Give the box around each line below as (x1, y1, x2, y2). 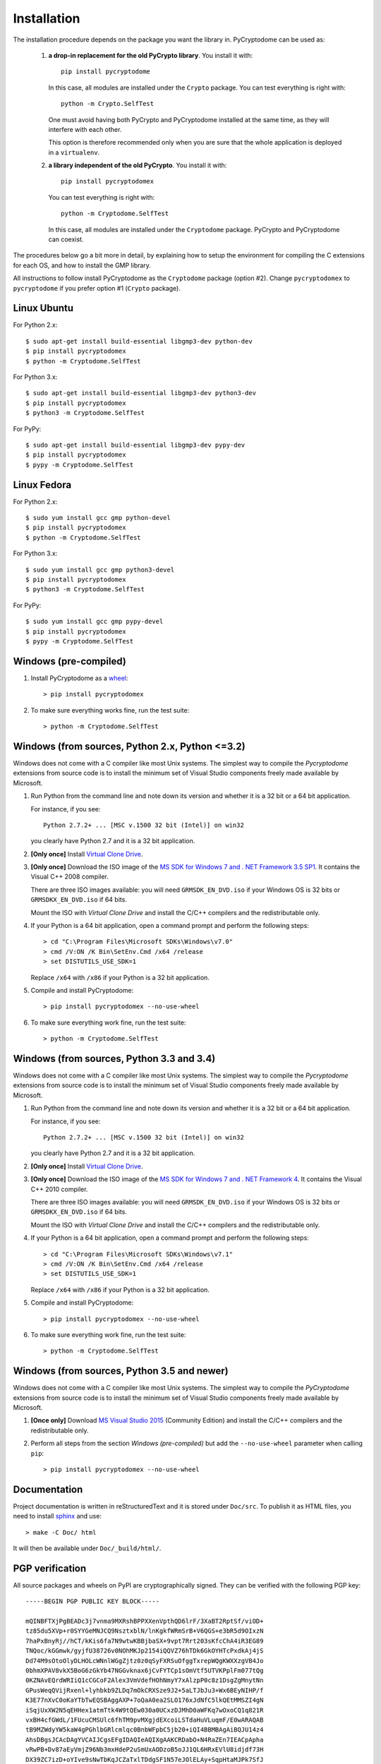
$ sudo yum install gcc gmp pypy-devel (25, 617, 164, 626)
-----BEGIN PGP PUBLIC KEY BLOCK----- (25, 1597, 160, 1605)
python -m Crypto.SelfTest (61, 99, 155, 108)
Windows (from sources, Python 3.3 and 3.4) (13, 1052, 216, 1065)
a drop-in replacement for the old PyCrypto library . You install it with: (48, 51, 253, 59)
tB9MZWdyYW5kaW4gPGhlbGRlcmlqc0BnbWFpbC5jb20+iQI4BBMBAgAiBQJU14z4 (25, 1726, 264, 1734)
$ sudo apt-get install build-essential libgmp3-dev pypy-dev (25, 441, 246, 449)
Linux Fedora (13, 478, 72, 490)
